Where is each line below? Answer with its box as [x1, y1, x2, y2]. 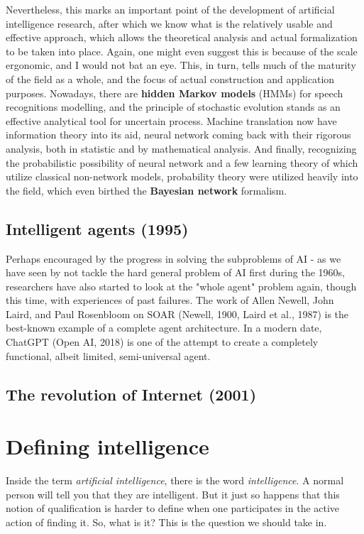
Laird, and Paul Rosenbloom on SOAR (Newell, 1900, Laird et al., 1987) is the [6, 306, 349, 321]
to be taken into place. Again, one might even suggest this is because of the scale [6, 43, 358, 58]
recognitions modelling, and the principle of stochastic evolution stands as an [6, 99, 341, 114]
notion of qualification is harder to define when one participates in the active [6, 501, 340, 516]
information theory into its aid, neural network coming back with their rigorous [6, 127, 351, 142]
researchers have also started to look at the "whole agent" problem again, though [6, 278, 357, 293]
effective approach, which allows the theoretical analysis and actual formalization [6, 30, 358, 45]
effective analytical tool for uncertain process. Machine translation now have [6, 113, 337, 128]
